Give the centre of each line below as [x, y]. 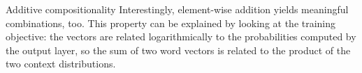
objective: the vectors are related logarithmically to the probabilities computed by [181, 36]
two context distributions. [61, 64]
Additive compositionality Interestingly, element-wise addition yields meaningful [177, 9]
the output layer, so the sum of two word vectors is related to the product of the [178, 50]
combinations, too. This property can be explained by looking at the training [171, 23]
